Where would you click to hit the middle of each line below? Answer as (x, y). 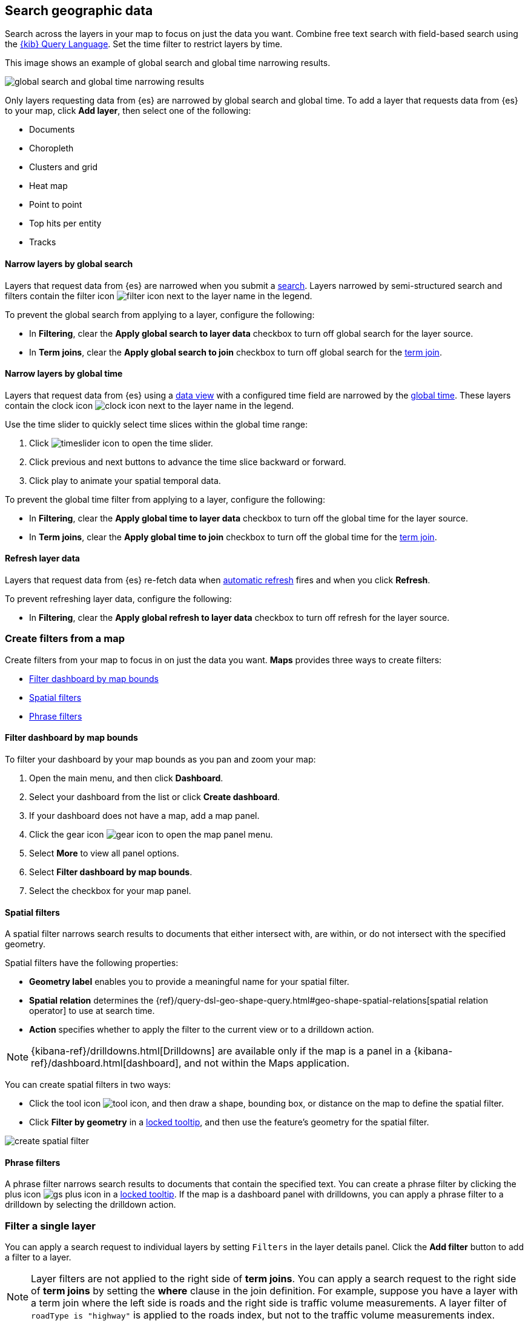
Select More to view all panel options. (104, 853)
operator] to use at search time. (92, 1011)
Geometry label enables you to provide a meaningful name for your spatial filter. (189, 982)
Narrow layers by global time (64, 374)
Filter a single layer (50, 1226)
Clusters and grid (64, 167)
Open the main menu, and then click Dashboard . (126, 778)
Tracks (43, 242)
